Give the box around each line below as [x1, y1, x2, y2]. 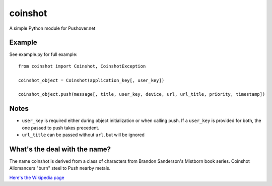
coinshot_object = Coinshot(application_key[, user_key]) [18, 77, 165, 83]
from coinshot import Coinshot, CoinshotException [18, 63, 146, 69]
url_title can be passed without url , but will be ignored [22, 132, 145, 138]
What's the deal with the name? [9, 145, 111, 153]
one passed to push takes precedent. [22, 125, 99, 131]
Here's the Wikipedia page [9, 174, 65, 180]
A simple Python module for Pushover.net [9, 25, 96, 31]
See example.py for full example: [9, 51, 78, 57]
